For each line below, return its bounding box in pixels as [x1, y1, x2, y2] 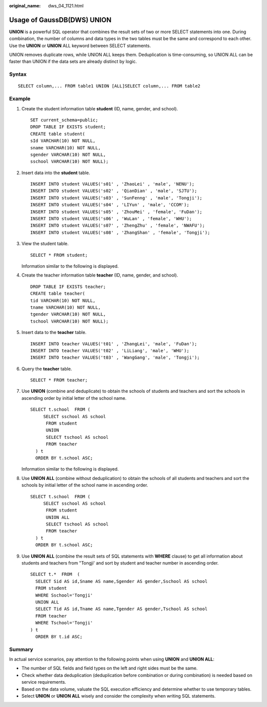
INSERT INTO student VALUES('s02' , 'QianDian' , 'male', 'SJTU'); [30, 188, 197, 194]
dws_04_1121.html [48, 3, 84, 8]
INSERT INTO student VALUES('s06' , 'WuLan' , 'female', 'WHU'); [30, 216, 192, 222]
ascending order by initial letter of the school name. [21, 395, 127, 401]
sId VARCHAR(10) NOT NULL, [30, 138, 96, 143]
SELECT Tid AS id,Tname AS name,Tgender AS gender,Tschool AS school [35, 606, 208, 612]
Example [9, 95, 31, 102]
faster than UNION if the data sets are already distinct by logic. [9, 58, 137, 64]
